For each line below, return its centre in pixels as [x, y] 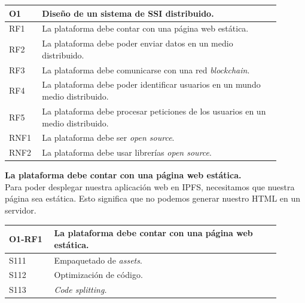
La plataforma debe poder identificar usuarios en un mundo [151, 84]
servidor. [21, 210]
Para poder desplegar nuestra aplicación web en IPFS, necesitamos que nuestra [150, 186]
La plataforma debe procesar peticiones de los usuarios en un [154, 111]
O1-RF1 [26, 238]
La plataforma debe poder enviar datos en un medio [138, 43]
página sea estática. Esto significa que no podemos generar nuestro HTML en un [153, 198]
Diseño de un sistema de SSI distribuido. [128, 13]
